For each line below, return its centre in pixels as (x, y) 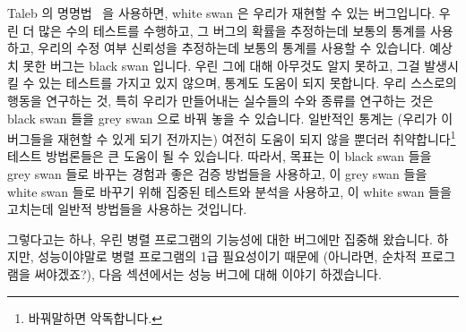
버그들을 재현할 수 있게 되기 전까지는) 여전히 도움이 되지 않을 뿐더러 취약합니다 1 (232, 137)
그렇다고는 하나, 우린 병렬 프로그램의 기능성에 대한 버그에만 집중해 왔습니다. (220, 238)
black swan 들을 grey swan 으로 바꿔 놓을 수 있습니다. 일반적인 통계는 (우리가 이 (230, 118)
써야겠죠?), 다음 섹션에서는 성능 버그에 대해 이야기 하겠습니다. (208, 273)
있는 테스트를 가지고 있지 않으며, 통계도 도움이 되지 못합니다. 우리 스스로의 (248, 83)
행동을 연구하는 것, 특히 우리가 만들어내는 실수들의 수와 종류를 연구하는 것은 (220, 100)
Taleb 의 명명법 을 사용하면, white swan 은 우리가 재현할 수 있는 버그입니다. (221, 13)
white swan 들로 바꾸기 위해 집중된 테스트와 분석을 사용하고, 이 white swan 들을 (229, 191)
